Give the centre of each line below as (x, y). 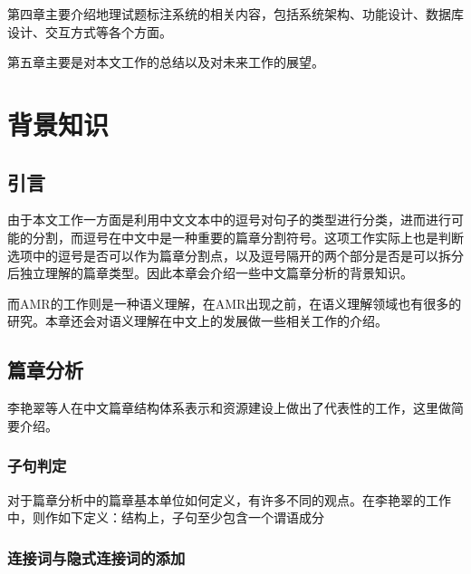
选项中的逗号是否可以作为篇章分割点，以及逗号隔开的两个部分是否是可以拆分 (235, 255)
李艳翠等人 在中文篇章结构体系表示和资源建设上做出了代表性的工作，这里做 (229, 408)
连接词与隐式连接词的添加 (96, 557)
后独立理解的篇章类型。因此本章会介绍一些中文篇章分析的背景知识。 (210, 273)
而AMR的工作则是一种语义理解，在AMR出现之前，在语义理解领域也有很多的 (235, 303)
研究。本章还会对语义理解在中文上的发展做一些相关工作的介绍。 (197, 321)
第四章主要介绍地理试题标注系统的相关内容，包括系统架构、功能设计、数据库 (235, 14)
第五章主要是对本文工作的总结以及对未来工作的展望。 (166, 62)
